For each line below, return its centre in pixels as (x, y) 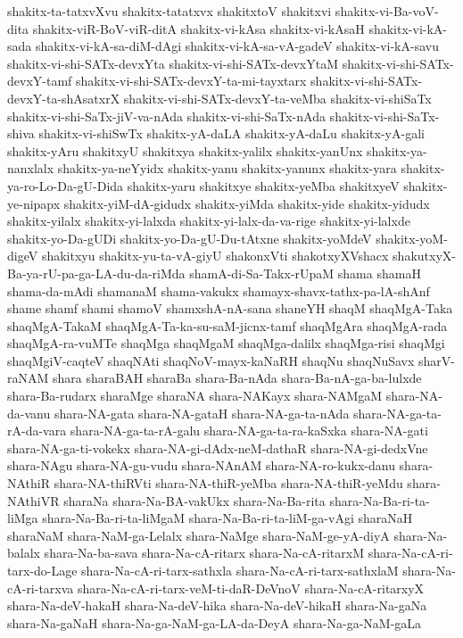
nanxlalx (31, 168)
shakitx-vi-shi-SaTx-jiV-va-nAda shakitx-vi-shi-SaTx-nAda (166, 116)
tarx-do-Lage (42, 570)
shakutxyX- (424, 256)
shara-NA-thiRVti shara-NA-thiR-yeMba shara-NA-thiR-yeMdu (228, 483)
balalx (24, 553)
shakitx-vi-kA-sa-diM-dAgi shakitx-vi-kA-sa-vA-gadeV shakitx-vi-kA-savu (237, 46)
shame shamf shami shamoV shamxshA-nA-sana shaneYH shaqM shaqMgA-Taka (230, 308)
